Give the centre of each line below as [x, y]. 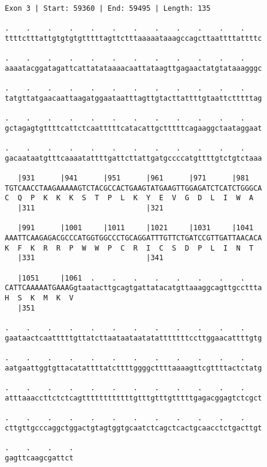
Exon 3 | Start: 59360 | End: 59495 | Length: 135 [108, 8]
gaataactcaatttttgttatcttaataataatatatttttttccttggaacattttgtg [133, 338]
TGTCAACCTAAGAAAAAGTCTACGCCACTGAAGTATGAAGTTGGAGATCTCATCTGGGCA [133, 188]
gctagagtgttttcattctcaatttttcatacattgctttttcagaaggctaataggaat [133, 128]
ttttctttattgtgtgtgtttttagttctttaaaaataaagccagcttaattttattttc [133, 38]
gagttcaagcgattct [39, 458]
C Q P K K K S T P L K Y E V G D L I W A [129, 198]
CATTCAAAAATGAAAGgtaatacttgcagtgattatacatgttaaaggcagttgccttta [133, 288]
